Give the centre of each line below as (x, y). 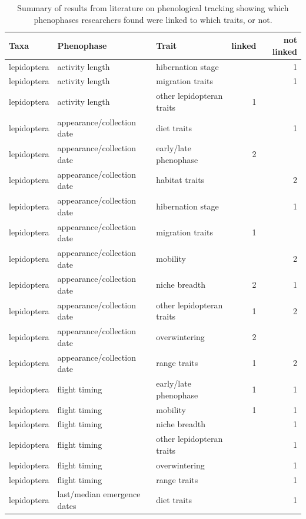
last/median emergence (99, 494)
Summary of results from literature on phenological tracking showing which (153, 8)
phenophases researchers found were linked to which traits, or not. (153, 19)
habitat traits (180, 180)
